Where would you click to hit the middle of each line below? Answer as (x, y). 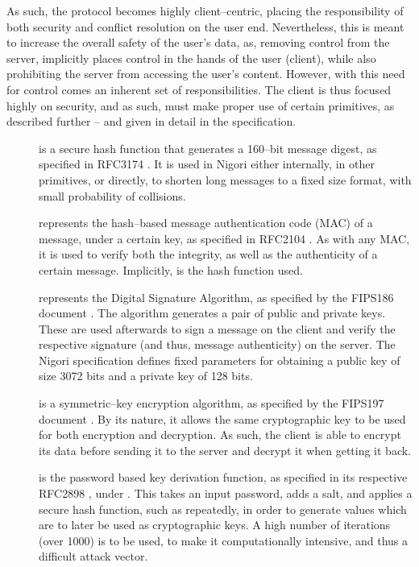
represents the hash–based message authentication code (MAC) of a (206, 223)
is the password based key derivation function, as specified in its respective (223, 477)
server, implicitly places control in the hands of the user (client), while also (191, 58)
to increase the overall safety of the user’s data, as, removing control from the (198, 42)
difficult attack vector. (93, 556)
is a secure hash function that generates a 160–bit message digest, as (208, 148)
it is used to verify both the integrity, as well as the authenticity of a (208, 254)
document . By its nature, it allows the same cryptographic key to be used (222, 418)
